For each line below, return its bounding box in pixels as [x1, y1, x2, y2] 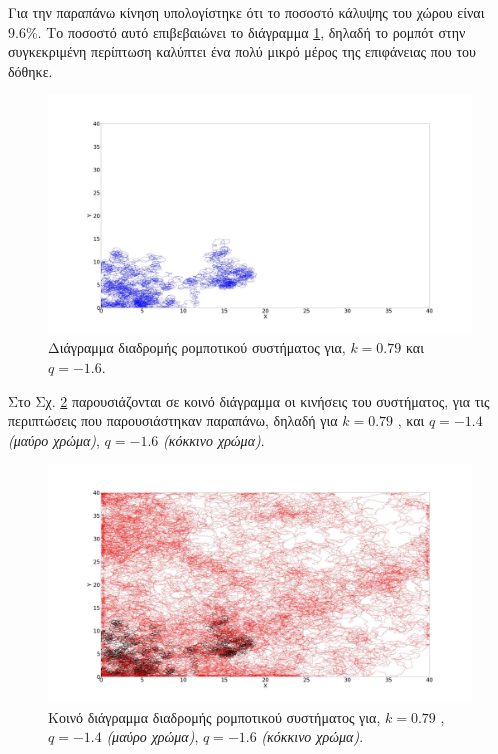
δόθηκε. [8, 60, 53, 81]
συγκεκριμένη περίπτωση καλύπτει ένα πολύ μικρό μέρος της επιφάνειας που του [8, 41, 476, 62]
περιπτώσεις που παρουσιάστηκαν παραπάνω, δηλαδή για [8, 410, 338, 431]
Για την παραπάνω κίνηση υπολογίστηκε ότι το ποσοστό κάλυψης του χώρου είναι [8, 2, 485, 22]
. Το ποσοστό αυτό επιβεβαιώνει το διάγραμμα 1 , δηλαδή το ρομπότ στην [37, 21, 466, 42]
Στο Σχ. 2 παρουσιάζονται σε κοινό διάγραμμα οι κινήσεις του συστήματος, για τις [8, 390, 490, 411]
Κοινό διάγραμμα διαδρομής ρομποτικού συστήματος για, [48, 706, 381, 727]
